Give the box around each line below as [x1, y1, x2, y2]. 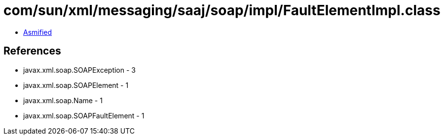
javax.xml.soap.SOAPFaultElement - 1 [23, 111, 145, 120]
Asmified [23, 28, 52, 36]
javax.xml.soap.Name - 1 [23, 96, 103, 105]
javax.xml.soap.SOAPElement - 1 [23, 81, 129, 89]
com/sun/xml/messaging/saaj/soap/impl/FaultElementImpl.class [3, 2, 441, 19]
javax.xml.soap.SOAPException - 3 [23, 65, 136, 74]
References [3, 45, 61, 57]
